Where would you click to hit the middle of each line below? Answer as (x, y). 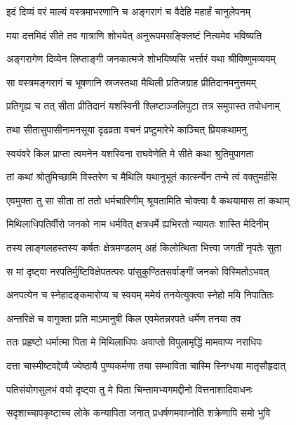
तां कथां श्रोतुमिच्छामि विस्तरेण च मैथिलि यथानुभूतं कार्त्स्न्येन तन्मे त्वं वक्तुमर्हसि (142, 177)
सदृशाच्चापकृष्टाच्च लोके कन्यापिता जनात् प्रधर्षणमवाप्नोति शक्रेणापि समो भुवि (139, 413)
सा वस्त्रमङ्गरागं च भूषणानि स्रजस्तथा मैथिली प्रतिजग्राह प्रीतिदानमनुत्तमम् (131, 82)
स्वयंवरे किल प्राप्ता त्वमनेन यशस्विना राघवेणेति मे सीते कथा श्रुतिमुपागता (130, 153)
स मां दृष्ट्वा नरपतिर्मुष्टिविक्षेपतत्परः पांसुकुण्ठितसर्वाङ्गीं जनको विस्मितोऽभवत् (138, 271)
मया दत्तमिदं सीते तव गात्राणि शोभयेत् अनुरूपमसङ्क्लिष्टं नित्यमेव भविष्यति (134, 35)
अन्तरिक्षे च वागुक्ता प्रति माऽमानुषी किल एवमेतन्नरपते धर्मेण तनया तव (124, 318)
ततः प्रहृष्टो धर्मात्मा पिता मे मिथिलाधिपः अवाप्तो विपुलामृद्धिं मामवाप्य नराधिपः (135, 342)
